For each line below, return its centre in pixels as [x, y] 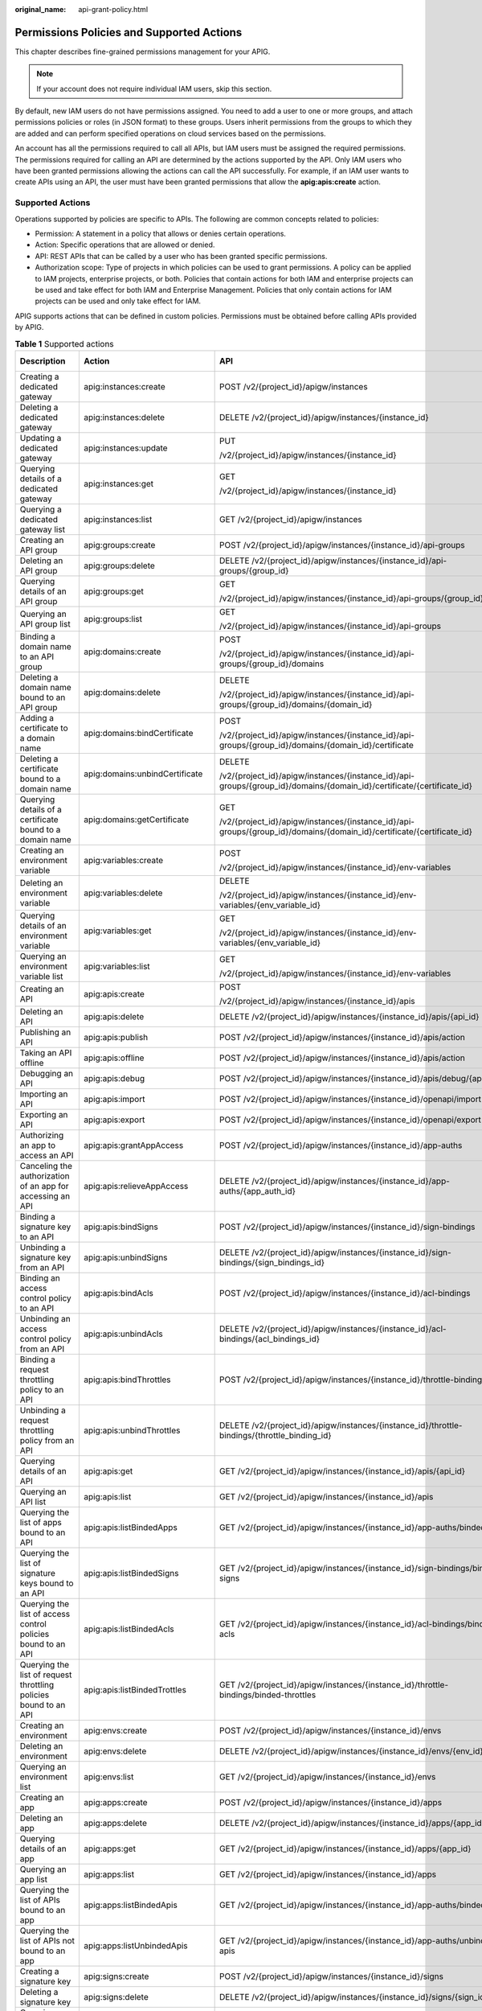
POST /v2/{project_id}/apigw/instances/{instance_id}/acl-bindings [345, 1293]
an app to [38, 1145]
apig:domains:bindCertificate [139, 733]
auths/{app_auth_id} [257, 1191]
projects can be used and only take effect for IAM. [118, 301]
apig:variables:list [117, 966]
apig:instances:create [125, 386]
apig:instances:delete [124, 417]
